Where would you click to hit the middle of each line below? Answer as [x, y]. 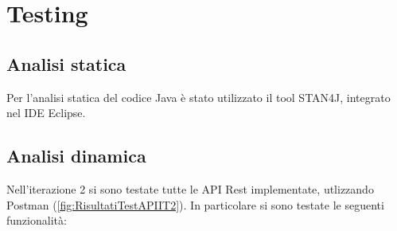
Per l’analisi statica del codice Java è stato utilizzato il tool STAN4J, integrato [198, 97]
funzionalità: [37, 220]
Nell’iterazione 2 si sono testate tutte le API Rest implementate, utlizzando [190, 188]
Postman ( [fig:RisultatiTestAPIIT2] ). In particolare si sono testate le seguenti [195, 204]
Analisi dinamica [76, 156]
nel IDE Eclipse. [46, 113]
